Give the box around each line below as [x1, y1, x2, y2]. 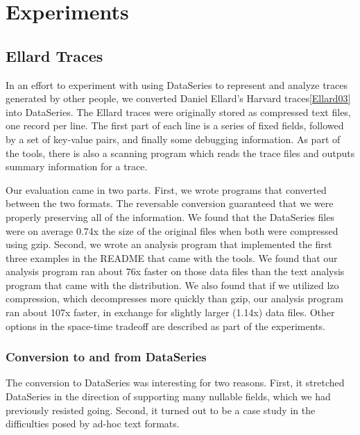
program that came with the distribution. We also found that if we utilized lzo [6, 277, 339, 292]
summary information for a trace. [6, 159, 148, 174]
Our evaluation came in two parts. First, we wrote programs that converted [6, 182, 327, 197]
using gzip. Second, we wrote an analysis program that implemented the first [6, 237, 332, 252]
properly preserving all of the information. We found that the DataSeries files [6, 209, 334, 224]
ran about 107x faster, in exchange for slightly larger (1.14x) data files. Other [6, 305, 335, 320]
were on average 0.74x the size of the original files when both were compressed [6, 223, 338, 238]
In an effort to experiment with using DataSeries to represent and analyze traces [6, 77, 348, 92]
